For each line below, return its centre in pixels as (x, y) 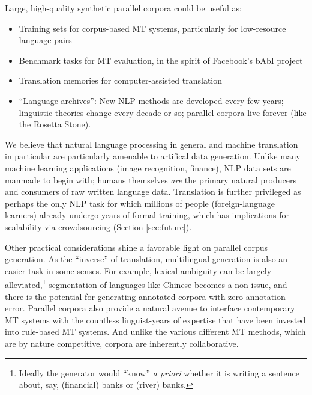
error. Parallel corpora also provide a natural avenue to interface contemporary (150, 308)
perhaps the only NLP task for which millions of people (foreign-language (140, 203)
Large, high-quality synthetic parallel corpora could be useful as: (123, 8)
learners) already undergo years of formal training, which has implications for (147, 215)
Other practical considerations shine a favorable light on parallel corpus (136, 247)
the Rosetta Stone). (55, 124)
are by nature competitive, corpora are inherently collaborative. (122, 343)
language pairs (45, 40)
